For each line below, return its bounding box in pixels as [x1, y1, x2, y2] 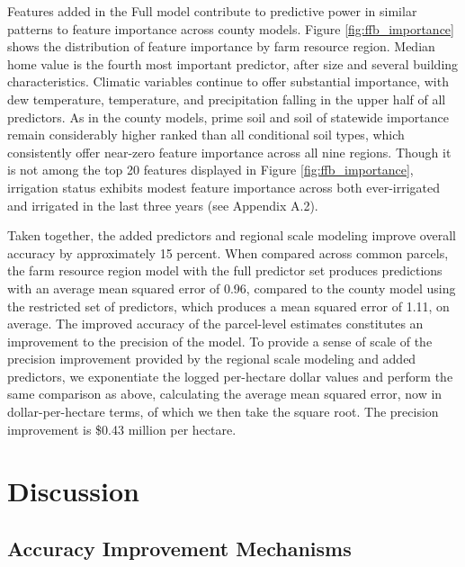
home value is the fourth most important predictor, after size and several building [7, 54, 459, 73]
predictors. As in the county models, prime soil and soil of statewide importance [7, 107, 449, 126]
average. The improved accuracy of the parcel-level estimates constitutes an [7, 314, 424, 333]
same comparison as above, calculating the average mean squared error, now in [7, 384, 443, 403]
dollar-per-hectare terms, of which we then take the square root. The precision [7, 402, 439, 421]
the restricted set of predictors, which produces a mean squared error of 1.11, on [7, 296, 450, 315]
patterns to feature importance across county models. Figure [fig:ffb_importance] [7, 19, 454, 38]
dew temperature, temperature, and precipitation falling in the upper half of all [7, 89, 446, 108]
